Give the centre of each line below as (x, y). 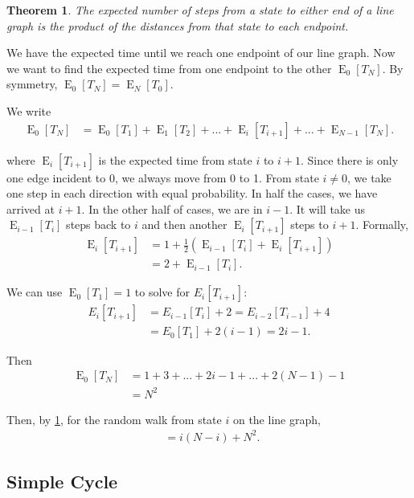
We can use (35, 292)
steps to (309, 225)
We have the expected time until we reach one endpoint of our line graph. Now (201, 53)
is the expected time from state (175, 159)
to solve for (162, 292)
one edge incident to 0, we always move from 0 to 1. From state (163, 177)
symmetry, (32, 84)
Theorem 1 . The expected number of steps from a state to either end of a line (200, 10)
